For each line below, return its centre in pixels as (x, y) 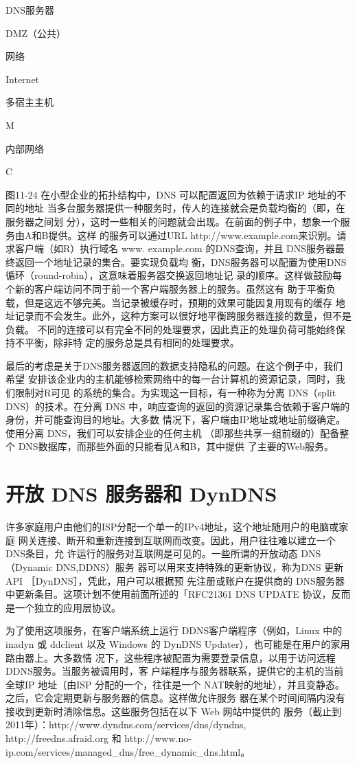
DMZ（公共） (36, 33)
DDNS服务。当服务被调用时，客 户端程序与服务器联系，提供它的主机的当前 (175, 671)
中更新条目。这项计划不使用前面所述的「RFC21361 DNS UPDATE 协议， (169, 594)
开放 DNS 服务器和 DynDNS (141, 494)
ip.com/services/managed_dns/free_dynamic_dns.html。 (128, 751)
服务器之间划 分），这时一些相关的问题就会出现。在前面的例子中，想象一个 (173, 221)
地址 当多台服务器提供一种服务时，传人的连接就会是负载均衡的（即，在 (185, 208)
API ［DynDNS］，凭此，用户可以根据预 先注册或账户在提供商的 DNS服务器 (175, 580)
